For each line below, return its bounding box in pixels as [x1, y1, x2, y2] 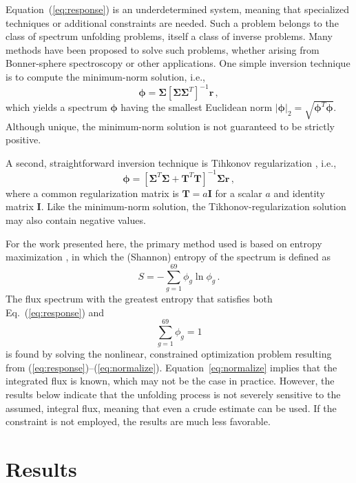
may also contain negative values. [6, 213, 146, 227]
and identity [273, 185, 325, 200]
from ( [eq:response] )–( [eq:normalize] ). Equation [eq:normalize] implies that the [6, 360, 337, 374]
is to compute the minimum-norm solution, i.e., [6, 69, 205, 83]
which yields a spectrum [6, 100, 107, 114]
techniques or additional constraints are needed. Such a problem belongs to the [6, 15, 339, 30]
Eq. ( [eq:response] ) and [6, 305, 105, 319]
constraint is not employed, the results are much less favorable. [6, 414, 271, 429]
